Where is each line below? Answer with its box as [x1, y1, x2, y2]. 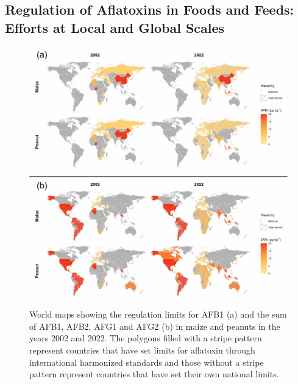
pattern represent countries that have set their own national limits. [29, 368, 279, 380]
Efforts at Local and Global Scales [5, 18, 225, 37]
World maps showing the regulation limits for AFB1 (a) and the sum [29, 308, 287, 321]
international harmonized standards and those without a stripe [29, 355, 264, 368]
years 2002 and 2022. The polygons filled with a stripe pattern [29, 332, 262, 344]
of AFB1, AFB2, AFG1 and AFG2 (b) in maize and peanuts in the [29, 319, 280, 332]
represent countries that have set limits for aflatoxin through [29, 343, 255, 356]
